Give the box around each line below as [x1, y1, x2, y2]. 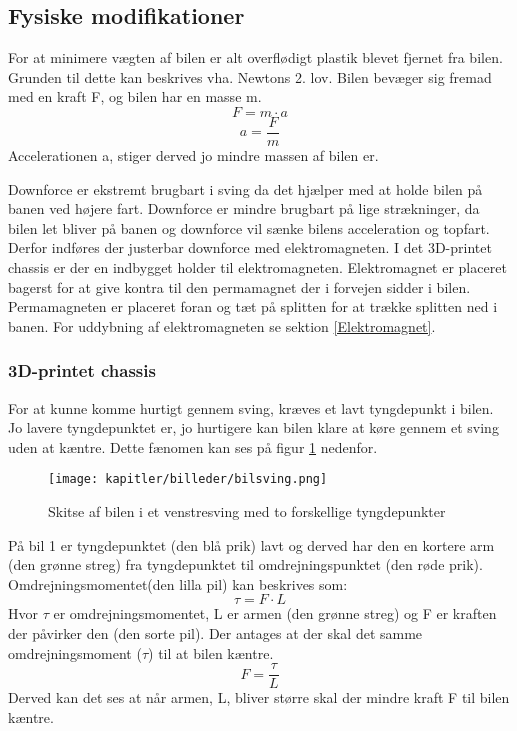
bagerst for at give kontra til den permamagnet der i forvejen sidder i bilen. [8, 276, 471, 297]
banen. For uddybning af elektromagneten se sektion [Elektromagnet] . [8, 315, 436, 336]
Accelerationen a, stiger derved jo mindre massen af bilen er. [8, 145, 379, 166]
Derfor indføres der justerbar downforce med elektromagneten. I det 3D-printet [8, 237, 492, 258]
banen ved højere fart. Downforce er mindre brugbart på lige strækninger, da [8, 198, 480, 219]
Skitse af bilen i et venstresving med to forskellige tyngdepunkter [48, 501, 446, 522]
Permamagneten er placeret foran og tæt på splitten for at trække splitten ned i [8, 296, 498, 317]
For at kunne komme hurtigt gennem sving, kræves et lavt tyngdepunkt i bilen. [8, 397, 494, 418]
